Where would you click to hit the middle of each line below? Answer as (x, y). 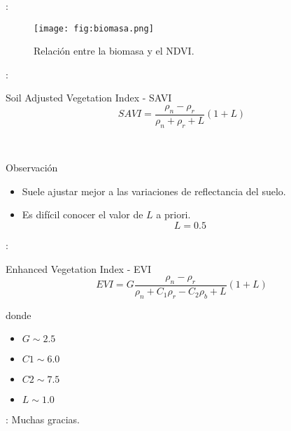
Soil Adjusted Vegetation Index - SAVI (89, 98)
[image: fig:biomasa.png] (94, 28)
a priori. (173, 214)
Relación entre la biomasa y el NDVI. (114, 51)
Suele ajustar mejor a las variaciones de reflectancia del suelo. (154, 191)
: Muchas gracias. (43, 419)
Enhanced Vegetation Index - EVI (79, 268)
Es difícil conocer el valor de (83, 214)
